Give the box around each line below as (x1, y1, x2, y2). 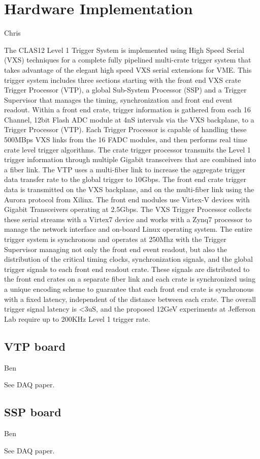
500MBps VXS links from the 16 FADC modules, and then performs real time (4, 134, 247, 145)
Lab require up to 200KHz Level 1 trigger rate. (4, 313, 150, 324)
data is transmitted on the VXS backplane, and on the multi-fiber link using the (4, 184, 254, 195)
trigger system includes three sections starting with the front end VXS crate (4, 74, 241, 85)
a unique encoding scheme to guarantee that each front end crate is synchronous (4, 283, 254, 294)
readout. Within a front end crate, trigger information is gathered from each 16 (4, 104, 251, 115)
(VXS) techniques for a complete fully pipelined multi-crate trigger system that (4, 54, 251, 65)
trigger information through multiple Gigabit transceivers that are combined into (4, 154, 256, 165)
